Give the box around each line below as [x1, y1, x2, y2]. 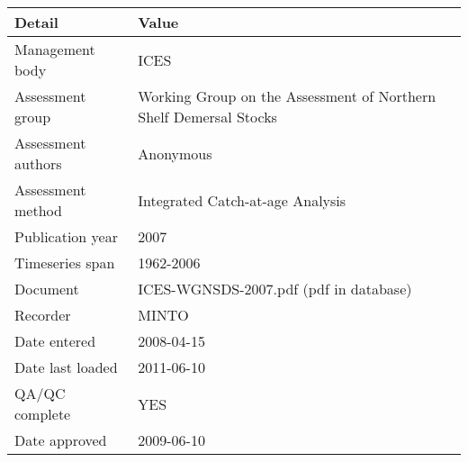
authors [14, 153, 62, 174]
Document [14, 278, 79, 299]
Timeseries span [14, 252, 115, 273]
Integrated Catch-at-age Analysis [138, 189, 346, 211]
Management [14, 39, 95, 59]
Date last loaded [14, 357, 118, 377]
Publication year [14, 226, 118, 247]
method [14, 200, 62, 221]
